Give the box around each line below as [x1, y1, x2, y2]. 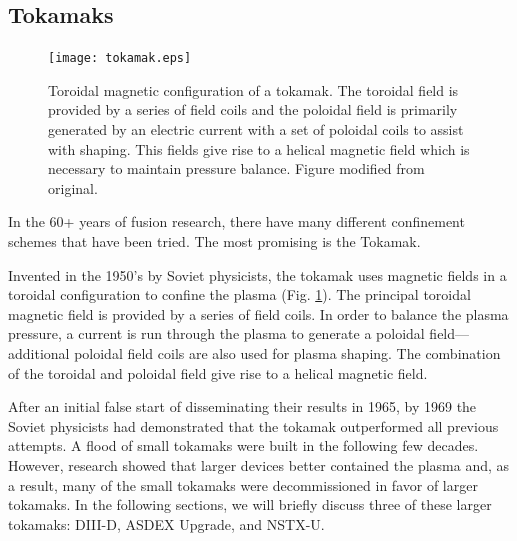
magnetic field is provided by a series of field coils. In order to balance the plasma [8, 303, 509, 324]
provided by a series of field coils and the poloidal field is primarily [48, 99, 458, 120]
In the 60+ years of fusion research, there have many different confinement [8, 211, 465, 232]
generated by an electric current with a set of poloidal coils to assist [48, 119, 464, 140]
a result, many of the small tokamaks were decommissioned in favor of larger [8, 474, 478, 495]
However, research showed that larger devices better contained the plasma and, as [8, 454, 510, 475]
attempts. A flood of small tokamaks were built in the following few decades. [8, 435, 479, 456]
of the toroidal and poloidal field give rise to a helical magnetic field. [8, 362, 428, 383]
